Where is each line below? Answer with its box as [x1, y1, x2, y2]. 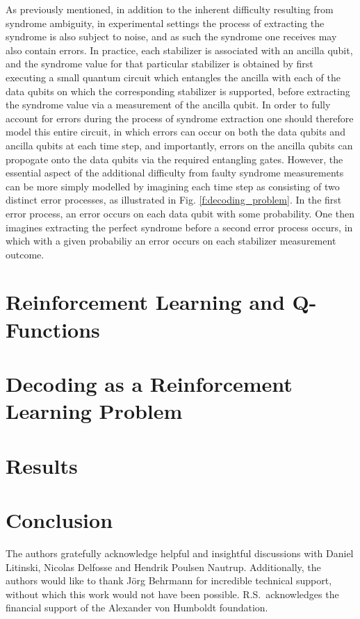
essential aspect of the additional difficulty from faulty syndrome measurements [6, 165, 344, 180]
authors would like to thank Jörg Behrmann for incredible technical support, [6, 573, 332, 588]
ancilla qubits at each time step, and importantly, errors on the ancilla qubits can [6, 138, 353, 152]
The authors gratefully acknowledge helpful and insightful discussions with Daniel [6, 545, 354, 560]
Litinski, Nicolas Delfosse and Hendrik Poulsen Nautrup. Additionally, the [6, 559, 321, 574]
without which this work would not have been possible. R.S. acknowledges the [6, 586, 339, 601]
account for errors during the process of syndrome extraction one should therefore [6, 110, 354, 125]
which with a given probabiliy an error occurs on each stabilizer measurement [6, 233, 336, 248]
